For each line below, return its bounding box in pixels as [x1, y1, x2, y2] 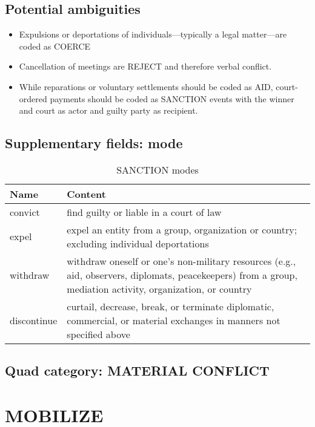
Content [67, 186, 106, 201]
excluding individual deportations [67, 236, 209, 250]
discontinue [10, 313, 58, 327]
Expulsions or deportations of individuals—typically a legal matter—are [19, 28, 287, 41]
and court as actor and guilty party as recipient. [19, 104, 198, 117]
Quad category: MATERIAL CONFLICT [5, 361, 270, 380]
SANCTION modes [116, 162, 199, 177]
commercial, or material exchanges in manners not [67, 313, 280, 327]
